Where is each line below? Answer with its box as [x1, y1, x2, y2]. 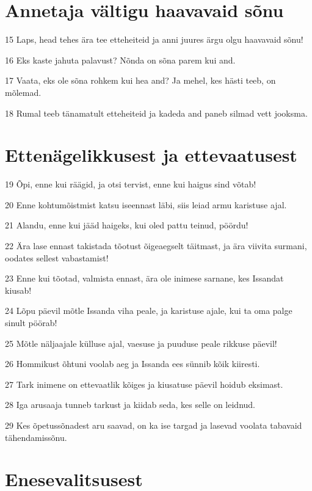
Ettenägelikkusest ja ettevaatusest [5, 142, 297, 167]
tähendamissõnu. [5, 431, 67, 443]
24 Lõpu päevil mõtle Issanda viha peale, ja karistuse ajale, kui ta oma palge [5, 304, 292, 317]
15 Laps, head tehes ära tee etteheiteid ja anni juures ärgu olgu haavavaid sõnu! [5, 33, 303, 46]
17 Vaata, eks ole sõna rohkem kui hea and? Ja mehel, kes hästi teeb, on [5, 74, 276, 87]
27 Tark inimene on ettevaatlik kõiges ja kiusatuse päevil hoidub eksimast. [5, 377, 283, 390]
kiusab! [5, 283, 32, 296]
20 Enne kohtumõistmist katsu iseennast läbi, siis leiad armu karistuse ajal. [5, 198, 287, 211]
